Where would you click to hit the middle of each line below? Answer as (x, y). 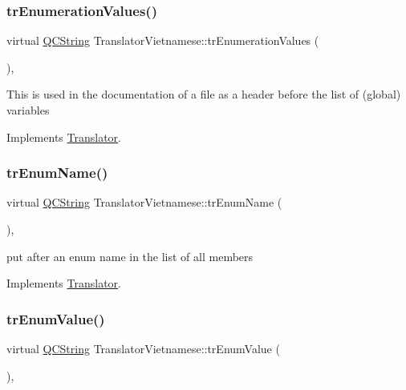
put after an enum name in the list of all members (130, 256)
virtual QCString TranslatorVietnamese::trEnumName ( (144, 202)
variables (28, 110)
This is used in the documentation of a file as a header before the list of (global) (204, 94)
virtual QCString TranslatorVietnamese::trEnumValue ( (143, 348)
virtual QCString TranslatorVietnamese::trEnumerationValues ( (163, 40)
